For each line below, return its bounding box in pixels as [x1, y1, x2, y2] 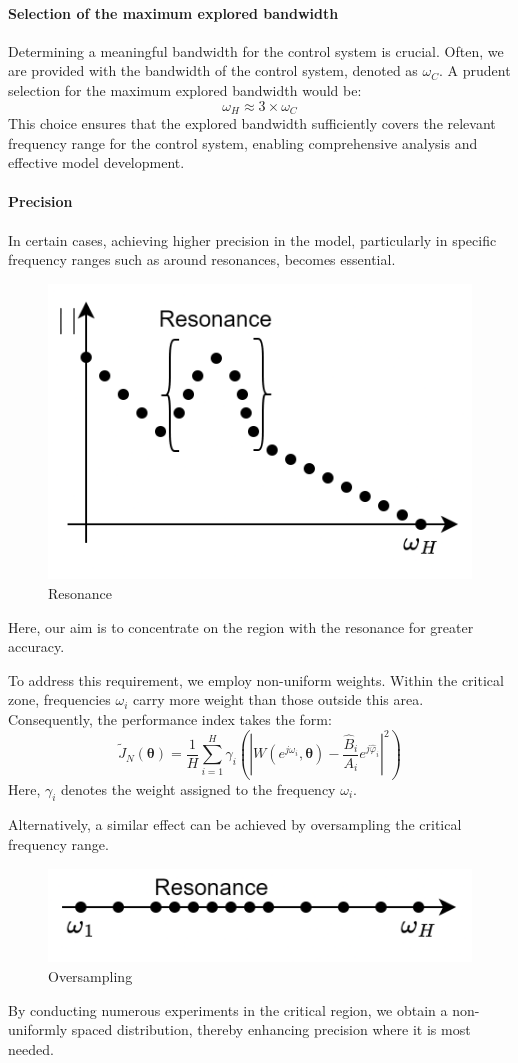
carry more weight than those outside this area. [132, 689, 424, 710]
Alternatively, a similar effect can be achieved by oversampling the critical [8, 814, 462, 835]
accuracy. [8, 636, 65, 657]
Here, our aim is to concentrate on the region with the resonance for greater [8, 616, 474, 637]
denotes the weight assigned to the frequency [61, 778, 336, 799]
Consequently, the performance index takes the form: [8, 709, 332, 730]
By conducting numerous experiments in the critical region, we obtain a [8, 999, 448, 1020]
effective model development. [8, 152, 185, 173]
